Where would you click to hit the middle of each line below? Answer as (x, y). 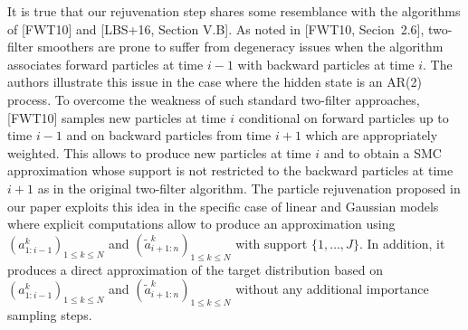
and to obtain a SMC (382, 152)
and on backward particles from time (169, 135)
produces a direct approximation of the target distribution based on (196, 269)
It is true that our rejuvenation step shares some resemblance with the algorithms (234, 11)
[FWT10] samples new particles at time (117, 117)
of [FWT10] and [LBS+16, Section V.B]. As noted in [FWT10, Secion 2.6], (216, 28)
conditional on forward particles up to (344, 117)
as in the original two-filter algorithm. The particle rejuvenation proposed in (249, 188)
